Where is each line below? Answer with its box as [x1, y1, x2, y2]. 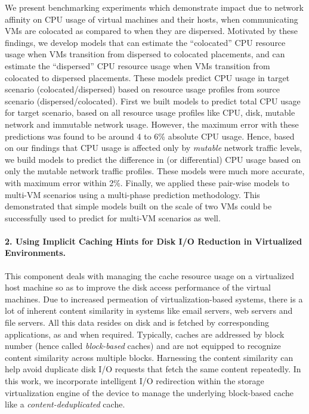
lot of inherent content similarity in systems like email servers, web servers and [5, 304, 293, 317]
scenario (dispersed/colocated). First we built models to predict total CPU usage [5, 94, 301, 107]
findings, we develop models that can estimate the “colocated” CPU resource [5, 36, 286, 48]
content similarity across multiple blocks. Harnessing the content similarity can [5, 351, 293, 363]
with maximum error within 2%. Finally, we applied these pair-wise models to [5, 176, 289, 189]
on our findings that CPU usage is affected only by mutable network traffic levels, [5, 141, 302, 154]
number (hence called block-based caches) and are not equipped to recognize [5, 339, 281, 352]
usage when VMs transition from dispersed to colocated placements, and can [5, 48, 285, 60]
